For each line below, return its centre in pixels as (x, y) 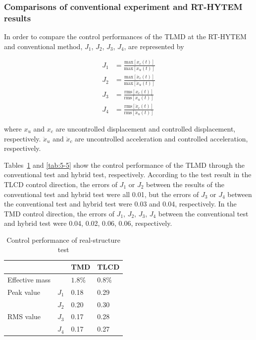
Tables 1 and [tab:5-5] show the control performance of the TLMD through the (125, 165)
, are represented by (154, 46)
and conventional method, (43, 46)
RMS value (24, 316)
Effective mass (29, 279)
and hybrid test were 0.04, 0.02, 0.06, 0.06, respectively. (88, 223)
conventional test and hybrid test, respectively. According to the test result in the (128, 174)
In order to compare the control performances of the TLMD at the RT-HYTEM (125, 36)
